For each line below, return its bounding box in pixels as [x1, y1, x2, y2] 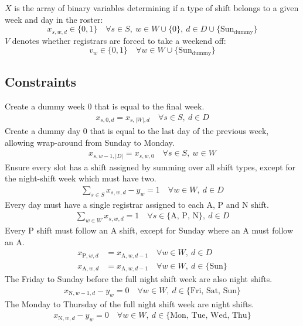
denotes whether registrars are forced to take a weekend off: [12, 34, 226, 46]
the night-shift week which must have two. [5, 172, 156, 184]
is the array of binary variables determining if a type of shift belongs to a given [14, 2, 299, 13]
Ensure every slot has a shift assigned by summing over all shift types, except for [5, 160, 296, 173]
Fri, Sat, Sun [190, 286, 237, 295]
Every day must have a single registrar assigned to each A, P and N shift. [5, 198, 269, 210]
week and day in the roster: [5, 13, 103, 25]
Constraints [5, 73, 76, 91]
